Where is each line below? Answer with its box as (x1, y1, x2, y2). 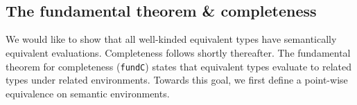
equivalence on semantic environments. (6, 86, 170, 100)
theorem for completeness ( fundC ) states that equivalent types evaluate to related (6, 59, 352, 73)
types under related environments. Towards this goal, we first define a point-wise (6, 73, 348, 87)
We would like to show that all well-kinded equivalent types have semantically (6, 32, 337, 46)
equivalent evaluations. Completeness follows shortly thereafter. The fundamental (6, 45, 351, 59)
